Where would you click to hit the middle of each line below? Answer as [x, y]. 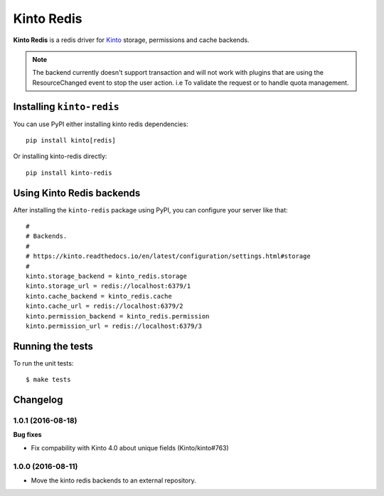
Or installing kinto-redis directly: [60, 156]
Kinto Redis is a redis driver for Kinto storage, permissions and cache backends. [131, 40]
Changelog [38, 400]
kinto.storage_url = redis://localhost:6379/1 [108, 286]
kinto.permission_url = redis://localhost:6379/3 [114, 326]
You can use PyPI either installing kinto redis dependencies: [101, 124]
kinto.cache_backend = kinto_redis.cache [99, 296]
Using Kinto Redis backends [77, 193]
